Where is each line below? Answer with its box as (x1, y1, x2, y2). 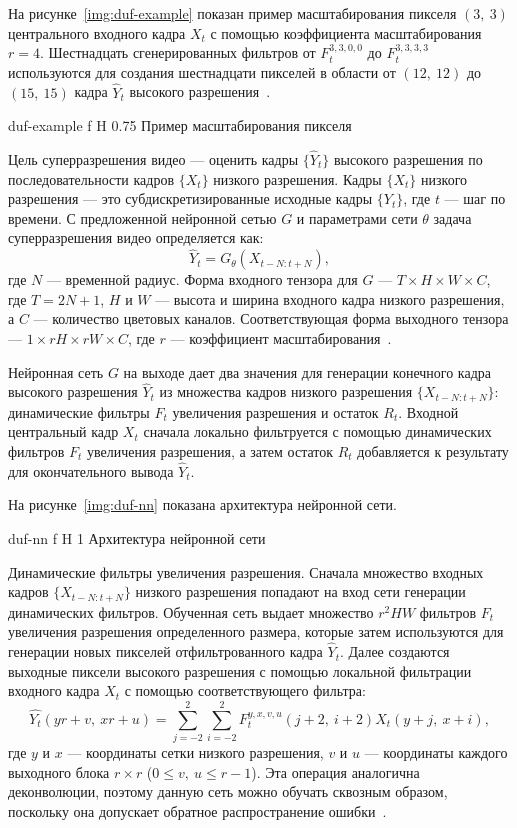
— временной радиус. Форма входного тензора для (46, 269, 358, 290)
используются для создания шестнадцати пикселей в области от (8, 61, 396, 82)
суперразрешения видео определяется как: (8, 227, 264, 248)
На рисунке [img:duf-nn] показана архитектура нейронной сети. (8, 494, 397, 515)
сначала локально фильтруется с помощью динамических (143, 421, 492, 442)
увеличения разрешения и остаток (172, 401, 379, 422)
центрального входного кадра (8, 22, 186, 43)
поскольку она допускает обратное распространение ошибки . (8, 800, 387, 821)
